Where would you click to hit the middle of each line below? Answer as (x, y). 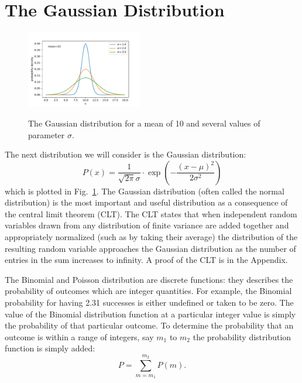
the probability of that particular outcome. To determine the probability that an (149, 325)
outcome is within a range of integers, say (79, 336)
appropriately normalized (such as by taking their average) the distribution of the (151, 237)
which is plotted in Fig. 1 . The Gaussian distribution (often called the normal (145, 191)
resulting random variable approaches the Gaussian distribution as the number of (150, 248)
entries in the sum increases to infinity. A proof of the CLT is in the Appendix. (146, 260)
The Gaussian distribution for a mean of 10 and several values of (144, 123)
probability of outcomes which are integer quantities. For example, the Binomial (148, 291)
